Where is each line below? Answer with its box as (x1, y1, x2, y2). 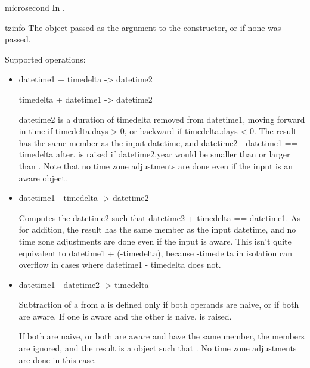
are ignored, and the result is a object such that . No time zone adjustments (18, 342, 297, 354)
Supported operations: (5, 52, 86, 65)
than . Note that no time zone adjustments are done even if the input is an (18, 159, 293, 172)
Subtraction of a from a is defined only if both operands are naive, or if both (18, 298, 299, 311)
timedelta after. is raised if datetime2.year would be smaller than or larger (18, 148, 290, 160)
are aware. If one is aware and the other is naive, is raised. (18, 310, 232, 322)
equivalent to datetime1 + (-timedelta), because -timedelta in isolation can (18, 246, 293, 259)
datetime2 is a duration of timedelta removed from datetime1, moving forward (18, 113, 305, 125)
